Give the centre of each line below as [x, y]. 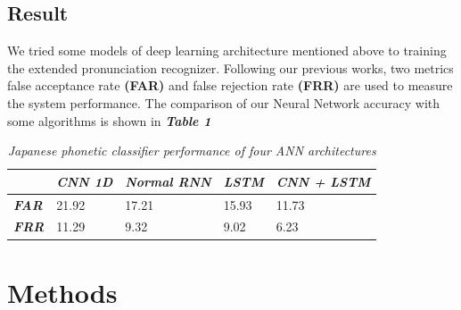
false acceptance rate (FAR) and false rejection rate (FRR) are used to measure [230, 85]
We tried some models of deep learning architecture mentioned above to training [227, 50]
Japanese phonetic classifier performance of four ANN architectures [192, 151]
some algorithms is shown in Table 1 [109, 120]
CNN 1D [85, 181]
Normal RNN [168, 181]
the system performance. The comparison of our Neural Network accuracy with [224, 102]
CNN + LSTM [323, 181]
